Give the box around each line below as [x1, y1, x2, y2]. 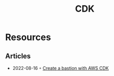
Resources [5, 31, 51, 43]
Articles [5, 52, 31, 60]
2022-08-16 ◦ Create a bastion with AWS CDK [12, 65, 109, 71]
